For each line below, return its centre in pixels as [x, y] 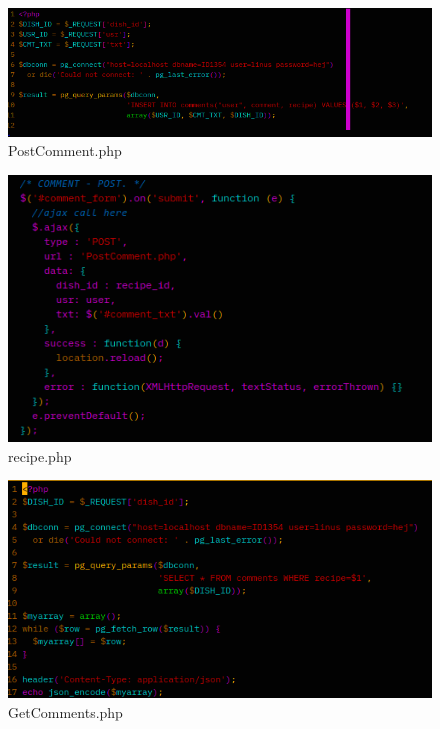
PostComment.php [65, 150]
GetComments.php [65, 711]
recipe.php [40, 455]
